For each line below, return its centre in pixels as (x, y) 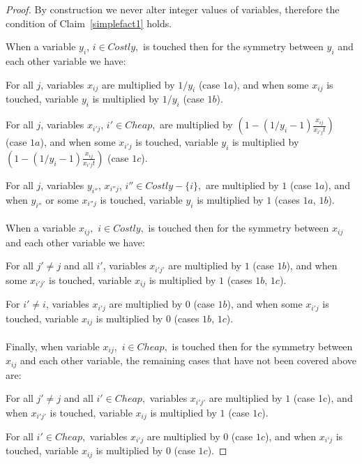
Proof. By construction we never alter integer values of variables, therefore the (173, 9)
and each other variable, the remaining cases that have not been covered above (188, 360)
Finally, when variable (53, 346)
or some (62, 199)
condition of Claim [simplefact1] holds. (89, 23)
